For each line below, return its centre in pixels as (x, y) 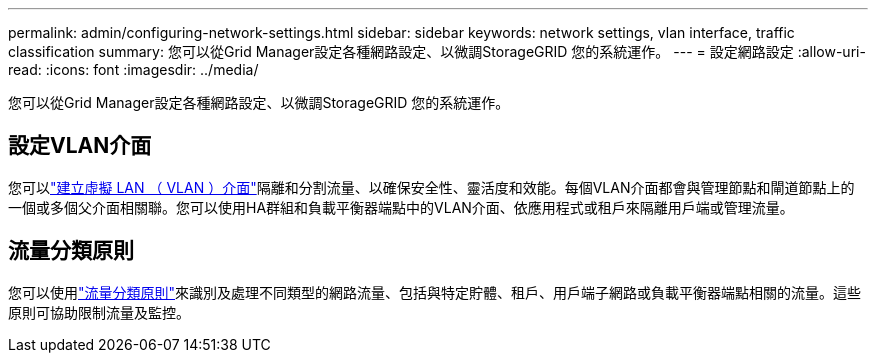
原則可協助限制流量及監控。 (99, 312)
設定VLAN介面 (80, 146)
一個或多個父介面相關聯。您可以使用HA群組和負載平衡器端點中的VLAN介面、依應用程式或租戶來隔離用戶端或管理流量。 (401, 207)
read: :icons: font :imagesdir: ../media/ (133, 69)
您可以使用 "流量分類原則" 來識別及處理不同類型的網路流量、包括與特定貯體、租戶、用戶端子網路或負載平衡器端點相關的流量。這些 (435, 292)
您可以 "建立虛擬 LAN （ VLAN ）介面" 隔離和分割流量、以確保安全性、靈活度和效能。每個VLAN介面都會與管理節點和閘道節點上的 (431, 187)
